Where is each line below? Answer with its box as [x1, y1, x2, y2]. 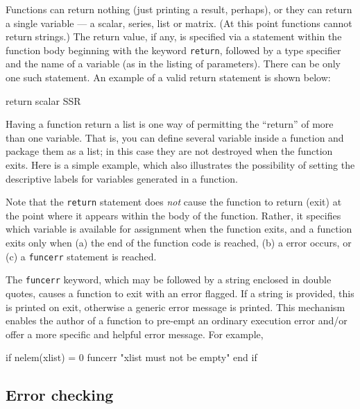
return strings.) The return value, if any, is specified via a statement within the [6, 29, 342, 44]
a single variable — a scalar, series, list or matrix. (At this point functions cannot [6, 15, 352, 30]
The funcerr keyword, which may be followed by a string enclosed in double [6, 272, 332, 287]
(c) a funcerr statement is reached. [6, 249, 157, 263]
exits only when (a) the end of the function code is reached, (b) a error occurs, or [6, 235, 352, 250]
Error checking [6, 384, 114, 406]
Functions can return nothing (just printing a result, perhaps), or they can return [6, 2, 352, 16]
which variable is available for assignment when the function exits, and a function [6, 222, 352, 236]
